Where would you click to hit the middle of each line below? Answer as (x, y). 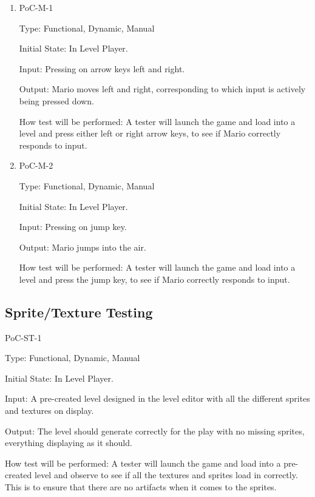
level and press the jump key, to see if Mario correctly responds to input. (154, 279)
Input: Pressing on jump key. (73, 227)
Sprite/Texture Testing (79, 312)
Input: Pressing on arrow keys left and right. (102, 68)
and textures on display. (49, 411)
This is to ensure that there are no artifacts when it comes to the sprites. (141, 487)
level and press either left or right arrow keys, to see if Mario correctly (150, 133)
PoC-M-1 (36, 7)
